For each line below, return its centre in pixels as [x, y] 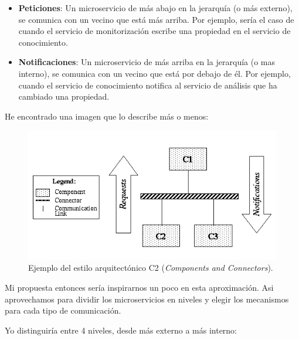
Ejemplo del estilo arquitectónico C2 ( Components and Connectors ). [151, 268]
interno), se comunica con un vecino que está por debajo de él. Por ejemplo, [154, 73]
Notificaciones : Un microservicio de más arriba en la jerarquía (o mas [147, 62]
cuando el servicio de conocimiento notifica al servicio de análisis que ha [148, 85]
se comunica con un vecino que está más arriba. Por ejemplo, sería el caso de [156, 19]
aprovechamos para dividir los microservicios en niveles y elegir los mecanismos [147, 299]
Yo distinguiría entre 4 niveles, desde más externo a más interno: [121, 330]
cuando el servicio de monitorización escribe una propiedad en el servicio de [154, 31]
